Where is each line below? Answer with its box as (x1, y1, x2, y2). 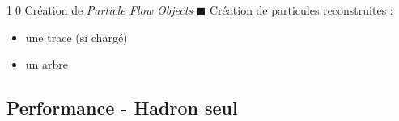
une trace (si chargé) (25, 28, 128, 45)
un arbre (25, 56, 69, 73)
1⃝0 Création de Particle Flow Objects (6, 2, 193, 18)
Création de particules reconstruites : (209, 2, 393, 18)
